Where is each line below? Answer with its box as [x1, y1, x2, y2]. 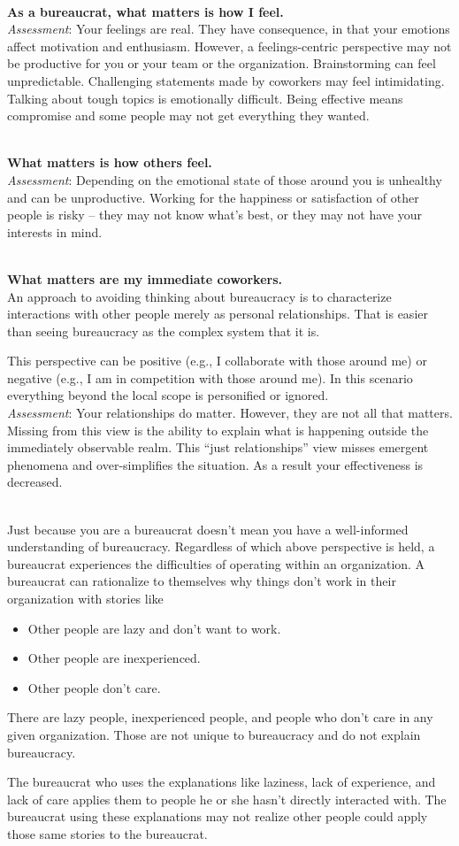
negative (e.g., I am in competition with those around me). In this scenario [7, 368, 413, 387]
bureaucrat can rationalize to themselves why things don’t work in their [7, 572, 396, 590]
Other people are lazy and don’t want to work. [27, 619, 281, 637]
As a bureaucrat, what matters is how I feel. [7, 2, 284, 20]
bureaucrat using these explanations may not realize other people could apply [7, 807, 428, 826]
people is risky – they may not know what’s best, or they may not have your [7, 205, 423, 224]
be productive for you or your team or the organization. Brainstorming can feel [7, 54, 436, 73]
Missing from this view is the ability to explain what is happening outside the [7, 420, 429, 439]
